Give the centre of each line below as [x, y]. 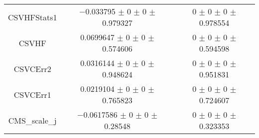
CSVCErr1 [32, 94]
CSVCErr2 [32, 69]
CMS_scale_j [32, 120]
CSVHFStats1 [33, 17]
